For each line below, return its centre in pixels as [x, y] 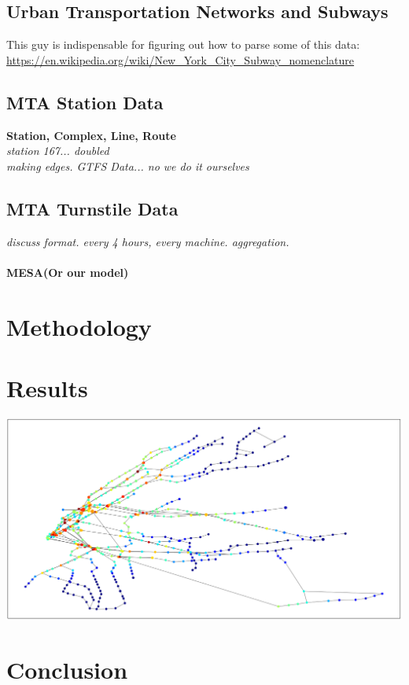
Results [47, 387]
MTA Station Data [85, 102]
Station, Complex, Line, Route [91, 135]
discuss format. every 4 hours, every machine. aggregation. [148, 241]
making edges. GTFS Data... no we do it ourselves [128, 166]
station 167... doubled [58, 151]
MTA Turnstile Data [92, 208]
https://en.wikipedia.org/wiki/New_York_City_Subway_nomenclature [181, 59]
